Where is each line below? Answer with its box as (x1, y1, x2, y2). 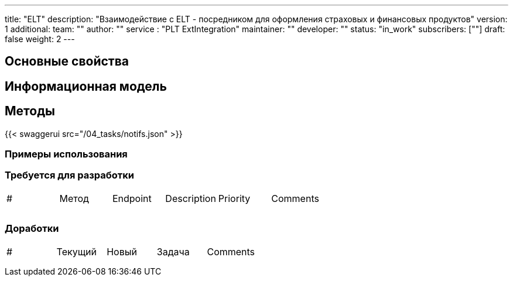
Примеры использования (5, 148, 128, 160)
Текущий (56, 245, 97, 258)
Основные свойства (5, 54, 129, 69)
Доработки (5, 222, 59, 235)
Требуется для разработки (5, 169, 134, 181)
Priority (218, 192, 251, 204)
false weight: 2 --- (5, 34, 75, 44)
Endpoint (112, 192, 152, 204)
